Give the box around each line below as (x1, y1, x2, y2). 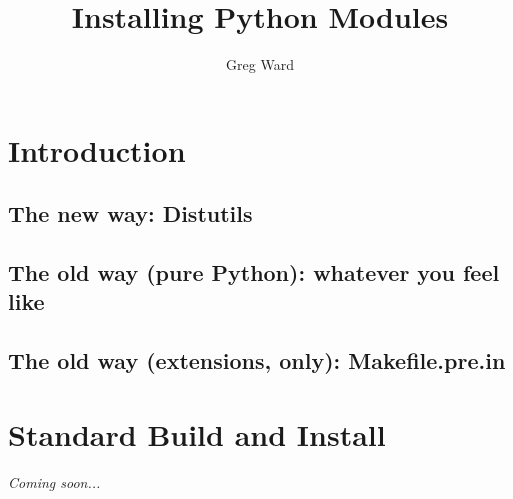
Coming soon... (8, 471, 101, 492)
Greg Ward (226, 54, 294, 75)
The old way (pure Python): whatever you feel (8, 257, 500, 288)
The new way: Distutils (8, 198, 253, 229)
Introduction (8, 129, 186, 170)
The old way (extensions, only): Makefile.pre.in (8, 345, 506, 376)
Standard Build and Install (8, 413, 386, 454)
